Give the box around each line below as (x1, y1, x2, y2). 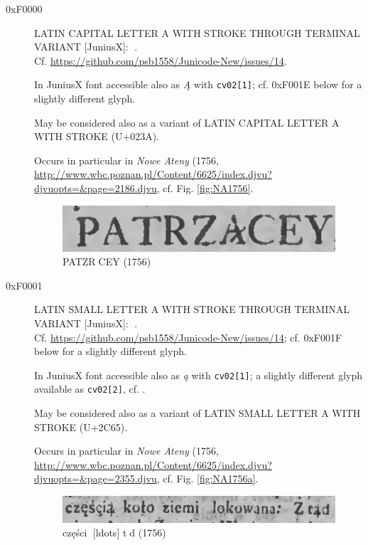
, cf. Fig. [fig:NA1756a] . (156, 471, 259, 486)
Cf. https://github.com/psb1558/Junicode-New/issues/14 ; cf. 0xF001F (34, 329, 342, 344)
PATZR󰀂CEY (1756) (63, 254, 151, 269)
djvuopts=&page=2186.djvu (34, 181, 157, 195)
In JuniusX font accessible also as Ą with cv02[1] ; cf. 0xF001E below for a (34, 77, 362, 92)
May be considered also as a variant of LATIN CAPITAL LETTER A (34, 115, 340, 129)
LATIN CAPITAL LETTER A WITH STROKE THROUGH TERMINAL (34, 25, 360, 40)
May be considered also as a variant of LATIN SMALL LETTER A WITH (34, 406, 361, 420)
